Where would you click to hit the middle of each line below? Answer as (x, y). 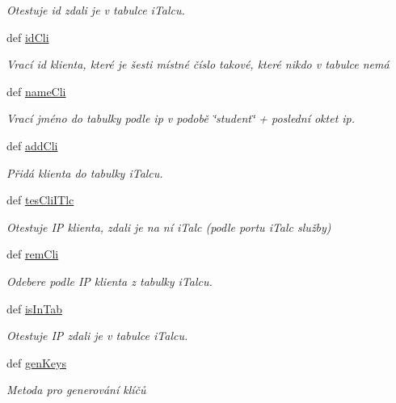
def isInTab (34, 308)
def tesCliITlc (40, 200)
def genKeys (36, 362)
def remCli (33, 254)
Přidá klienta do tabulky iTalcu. (85, 172)
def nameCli (36, 91)
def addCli (32, 145)
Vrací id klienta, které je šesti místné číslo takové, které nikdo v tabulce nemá (198, 64)
